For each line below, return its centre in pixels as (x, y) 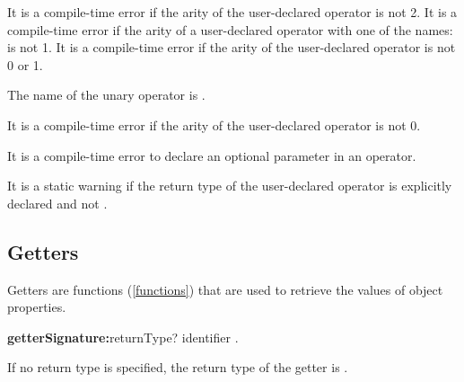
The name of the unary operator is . (106, 95)
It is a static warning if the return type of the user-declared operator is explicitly (230, 186)
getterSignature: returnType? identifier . (123, 337)
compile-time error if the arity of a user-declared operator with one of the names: (230, 29)
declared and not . (57, 203)
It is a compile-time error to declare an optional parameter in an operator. (212, 155)
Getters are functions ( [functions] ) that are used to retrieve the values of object (225, 289)
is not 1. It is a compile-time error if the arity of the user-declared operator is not (232, 47)
